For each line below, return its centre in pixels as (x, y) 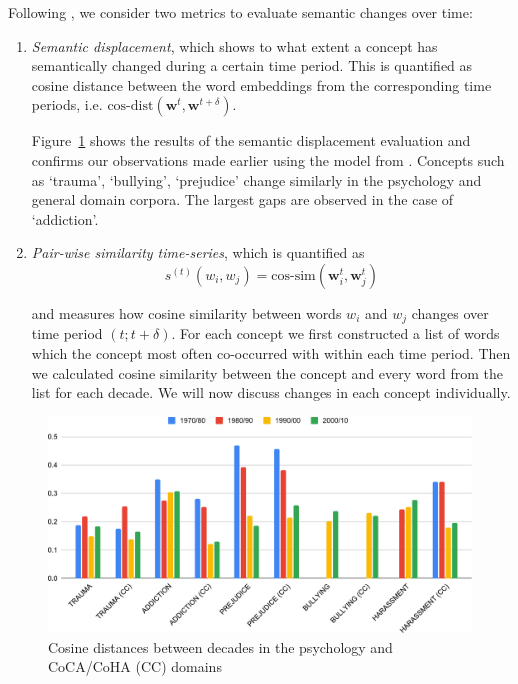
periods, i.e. (67, 104)
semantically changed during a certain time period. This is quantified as (252, 65)
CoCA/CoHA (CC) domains (135, 666)
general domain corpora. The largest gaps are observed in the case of (242, 199)
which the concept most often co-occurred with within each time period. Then (271, 352)
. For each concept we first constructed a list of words (335, 333)
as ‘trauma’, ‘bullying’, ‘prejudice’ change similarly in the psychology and (256, 179)
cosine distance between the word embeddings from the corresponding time (261, 84)
